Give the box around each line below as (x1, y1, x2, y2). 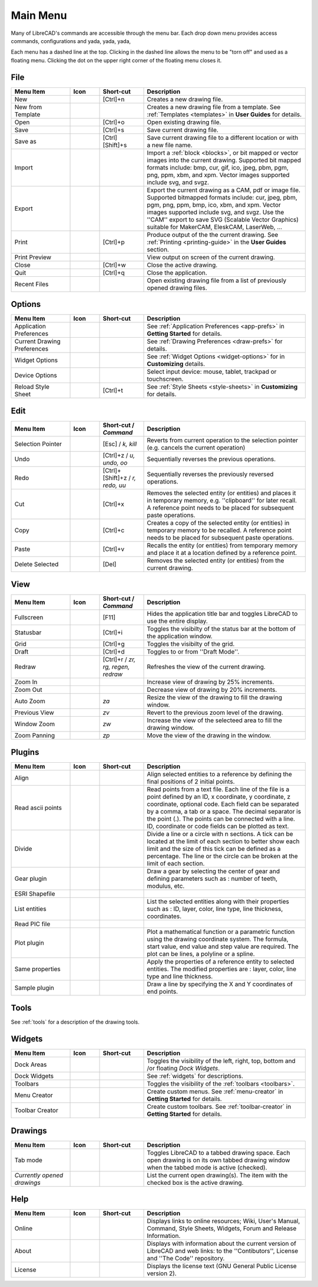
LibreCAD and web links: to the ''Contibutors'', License (147, 1247, 299, 1255)
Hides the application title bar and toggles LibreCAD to (147, 610, 298, 618)
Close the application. (147, 269, 207, 277)
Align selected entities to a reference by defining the (147, 770, 292, 778)
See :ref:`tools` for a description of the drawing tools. (11, 1018, 140, 1025)
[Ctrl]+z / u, (102, 451, 135, 459)
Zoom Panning (14, 731, 55, 740)
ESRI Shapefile (14, 889, 55, 897)
